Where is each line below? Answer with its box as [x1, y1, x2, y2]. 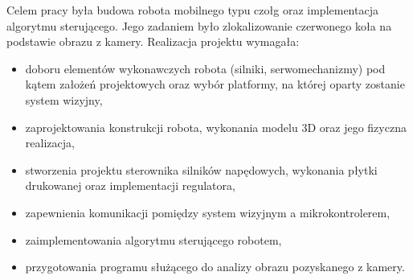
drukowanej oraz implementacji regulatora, [25, 177, 235, 194]
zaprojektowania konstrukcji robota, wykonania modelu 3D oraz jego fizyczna [25, 118, 407, 135]
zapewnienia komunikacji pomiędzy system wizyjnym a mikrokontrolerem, [25, 204, 391, 220]
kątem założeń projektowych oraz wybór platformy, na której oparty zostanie [25, 76, 405, 93]
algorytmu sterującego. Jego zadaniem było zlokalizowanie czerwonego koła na [6, 17, 392, 34]
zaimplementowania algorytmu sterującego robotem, [25, 231, 282, 248]
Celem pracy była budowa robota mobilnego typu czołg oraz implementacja [6, 2, 378, 18]
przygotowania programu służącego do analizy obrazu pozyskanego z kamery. [25, 258, 405, 275]
